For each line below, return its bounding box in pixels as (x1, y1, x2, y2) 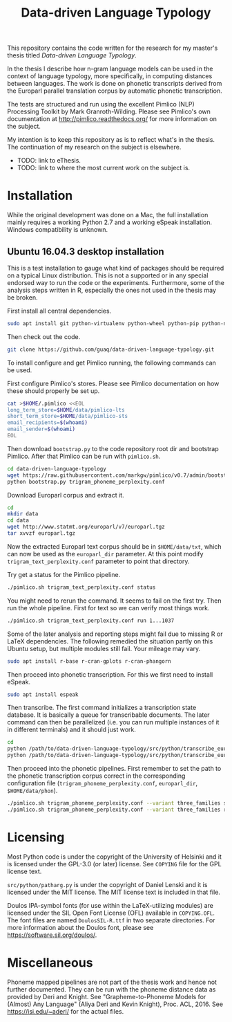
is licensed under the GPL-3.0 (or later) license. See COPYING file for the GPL (7, 859, 222, 868)
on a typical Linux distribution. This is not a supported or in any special (7, 271, 209, 280)
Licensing (7, 830, 65, 845)
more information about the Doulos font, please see (7, 923, 154, 931)
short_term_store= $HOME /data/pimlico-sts (7, 413, 128, 420)
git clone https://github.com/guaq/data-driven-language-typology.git (7, 346, 215, 353)
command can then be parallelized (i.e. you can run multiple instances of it (7, 718, 220, 727)
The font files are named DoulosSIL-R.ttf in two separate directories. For (7, 915, 215, 924)
